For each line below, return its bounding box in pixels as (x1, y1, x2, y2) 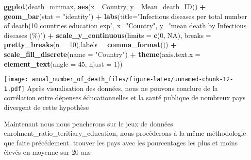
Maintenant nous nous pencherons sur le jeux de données (4, 118, 173, 128)
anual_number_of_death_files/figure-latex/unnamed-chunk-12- (32, 76, 234, 83)
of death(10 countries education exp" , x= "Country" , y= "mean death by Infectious (4, 20, 247, 31)
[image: (4, 76, 29, 83)
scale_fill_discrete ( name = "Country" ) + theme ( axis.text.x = (4, 49, 201, 59)
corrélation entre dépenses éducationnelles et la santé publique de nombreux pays (4, 92, 246, 103)
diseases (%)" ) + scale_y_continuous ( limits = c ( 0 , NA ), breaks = (4, 30, 211, 40)
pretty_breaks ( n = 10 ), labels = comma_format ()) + (4, 39, 177, 50)
